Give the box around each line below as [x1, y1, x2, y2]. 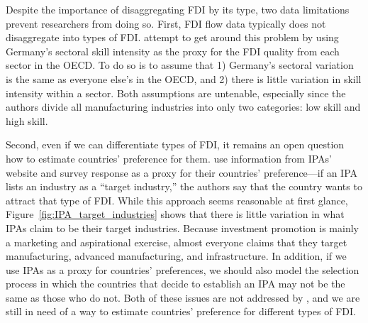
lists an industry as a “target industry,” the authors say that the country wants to [6, 179, 362, 194]
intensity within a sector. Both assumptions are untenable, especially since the [6, 85, 346, 100]
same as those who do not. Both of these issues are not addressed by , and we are [6, 290, 360, 305]
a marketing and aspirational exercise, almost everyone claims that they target [6, 234, 347, 249]
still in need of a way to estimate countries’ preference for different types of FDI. [6, 304, 356, 319]
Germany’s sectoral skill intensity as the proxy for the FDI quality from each [6, 43, 340, 58]
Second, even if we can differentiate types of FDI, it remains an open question [6, 137, 345, 152]
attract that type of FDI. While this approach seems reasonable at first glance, [6, 192, 348, 207]
